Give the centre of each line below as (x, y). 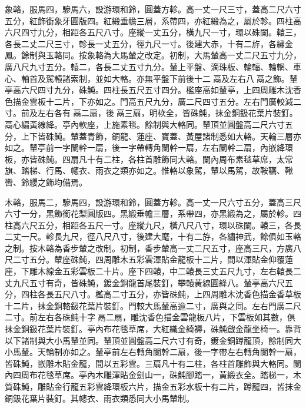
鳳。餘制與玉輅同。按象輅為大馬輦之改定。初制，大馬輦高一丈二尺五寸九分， (153, 55)
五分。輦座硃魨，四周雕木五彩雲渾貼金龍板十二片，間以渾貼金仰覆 (157, 259)
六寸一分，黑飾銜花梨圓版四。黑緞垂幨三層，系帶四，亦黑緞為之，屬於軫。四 (153, 213)
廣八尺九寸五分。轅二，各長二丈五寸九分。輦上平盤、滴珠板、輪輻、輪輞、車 (153, 66)
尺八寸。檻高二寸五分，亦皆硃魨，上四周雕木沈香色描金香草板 (182, 294)
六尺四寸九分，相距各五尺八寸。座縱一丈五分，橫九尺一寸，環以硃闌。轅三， (153, 32)
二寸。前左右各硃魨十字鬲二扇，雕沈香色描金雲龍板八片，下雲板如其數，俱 (150, 317)
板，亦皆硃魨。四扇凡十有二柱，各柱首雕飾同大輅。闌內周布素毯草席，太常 (149, 159)
